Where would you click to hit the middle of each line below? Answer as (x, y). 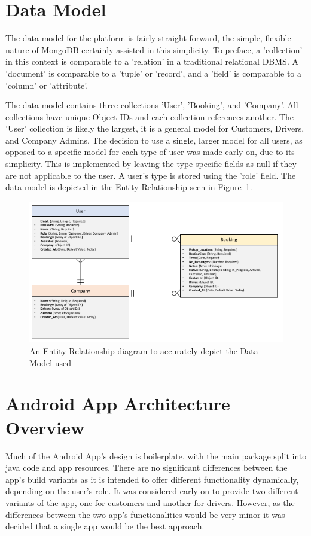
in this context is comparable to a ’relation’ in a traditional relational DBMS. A (152, 61)
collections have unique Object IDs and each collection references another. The (150, 116)
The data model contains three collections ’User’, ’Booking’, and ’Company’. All (152, 105)
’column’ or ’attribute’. (47, 85)
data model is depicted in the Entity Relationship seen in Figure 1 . (129, 187)
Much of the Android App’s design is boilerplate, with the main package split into (156, 456)
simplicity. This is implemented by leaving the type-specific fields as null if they (151, 164)
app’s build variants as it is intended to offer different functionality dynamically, (152, 479)
